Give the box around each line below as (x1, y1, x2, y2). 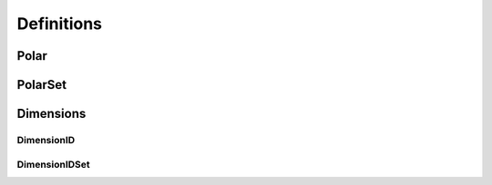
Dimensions (16, 106, 87, 122)
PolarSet (16, 77, 67, 92)
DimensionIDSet (16, 158, 90, 170)
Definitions (16, 14, 103, 34)
